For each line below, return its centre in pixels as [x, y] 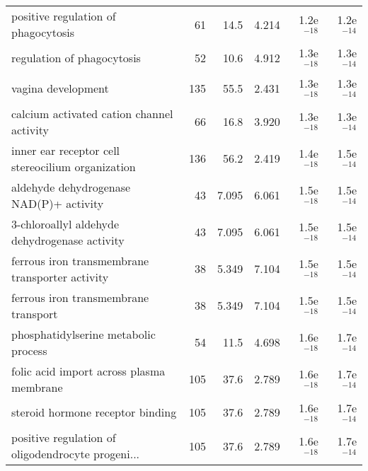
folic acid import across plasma [88, 371]
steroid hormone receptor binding [94, 412]
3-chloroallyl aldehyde [65, 223]
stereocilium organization [74, 166]
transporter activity [60, 277]
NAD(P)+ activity [58, 203]
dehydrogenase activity [68, 240]
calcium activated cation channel [92, 113]
